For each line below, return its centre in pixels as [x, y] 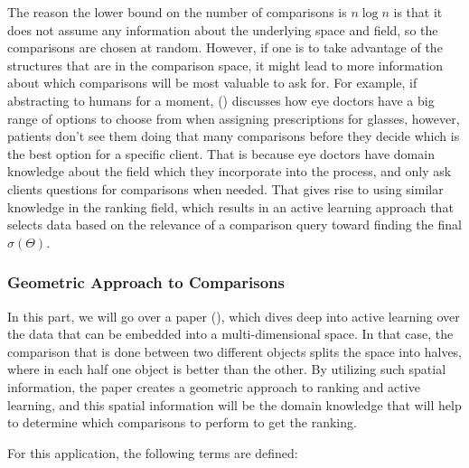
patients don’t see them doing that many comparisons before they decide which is [234, 136]
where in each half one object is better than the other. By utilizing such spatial [227, 369]
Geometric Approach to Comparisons [146, 282]
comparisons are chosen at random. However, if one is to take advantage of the [225, 47]
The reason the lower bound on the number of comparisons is [177, 12]
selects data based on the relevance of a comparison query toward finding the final [234, 225]
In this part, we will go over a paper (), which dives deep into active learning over [234, 316]
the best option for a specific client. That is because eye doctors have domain [221, 153]
